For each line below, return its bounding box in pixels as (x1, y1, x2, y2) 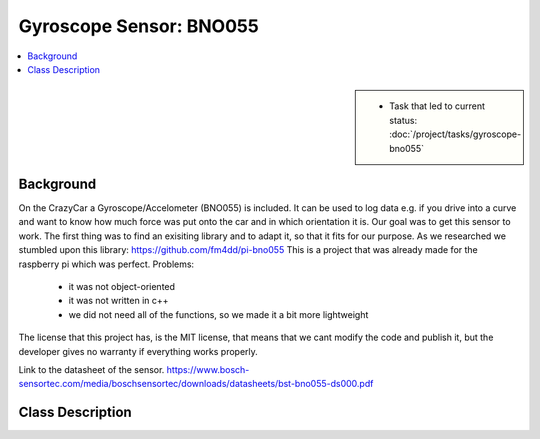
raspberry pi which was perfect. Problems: (18, 258, 195, 270)
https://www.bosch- (166, 363, 250, 375)
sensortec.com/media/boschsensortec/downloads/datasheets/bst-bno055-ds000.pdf (18, 378, 374, 390)
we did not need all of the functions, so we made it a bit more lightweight (68, 308, 369, 320)
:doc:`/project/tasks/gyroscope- (389, 128, 522, 140)
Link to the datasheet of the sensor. (18, 363, 165, 375)
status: (389, 114, 418, 126)
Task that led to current (389, 100, 485, 112)
